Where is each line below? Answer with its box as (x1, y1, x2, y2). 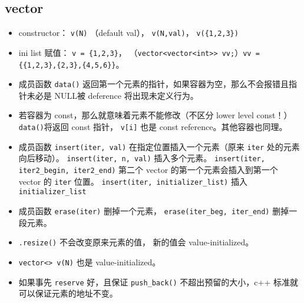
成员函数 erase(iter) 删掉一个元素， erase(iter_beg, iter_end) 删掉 (18, 204, 289, 217)
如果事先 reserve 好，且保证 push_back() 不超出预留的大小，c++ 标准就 (18, 275, 298, 288)
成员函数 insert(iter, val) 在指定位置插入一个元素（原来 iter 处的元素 (18, 140, 300, 152)
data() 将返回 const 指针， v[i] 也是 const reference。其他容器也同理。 (18, 121, 288, 133)
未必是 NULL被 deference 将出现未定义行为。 (27, 89, 199, 101)
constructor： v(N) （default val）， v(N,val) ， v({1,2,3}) (18, 26, 239, 39)
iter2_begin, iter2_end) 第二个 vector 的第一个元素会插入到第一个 (18, 163, 278, 175)
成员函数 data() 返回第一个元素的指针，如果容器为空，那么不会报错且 (18, 78, 289, 90)
